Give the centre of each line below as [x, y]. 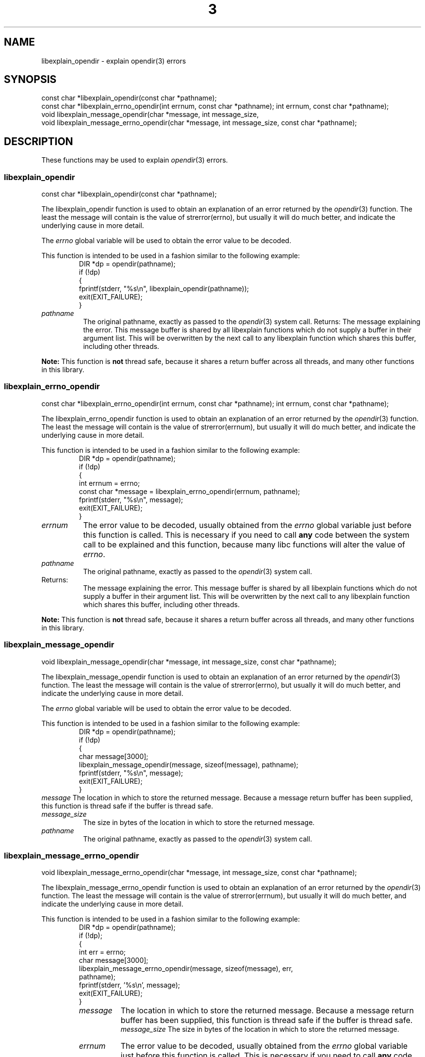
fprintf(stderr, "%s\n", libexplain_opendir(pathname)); [164, 289]
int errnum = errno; [109, 483]
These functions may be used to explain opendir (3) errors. [135, 160]
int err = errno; [102, 952]
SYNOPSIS [30, 80]
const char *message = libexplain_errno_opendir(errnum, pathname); [189, 491]
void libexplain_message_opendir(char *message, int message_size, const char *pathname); [189, 661]
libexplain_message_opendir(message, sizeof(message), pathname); [188, 764]
